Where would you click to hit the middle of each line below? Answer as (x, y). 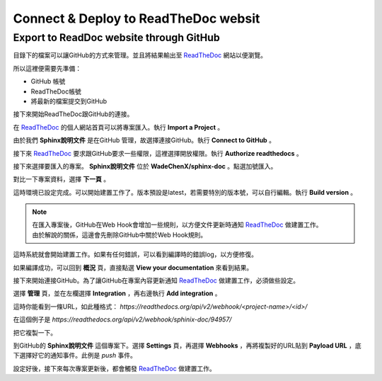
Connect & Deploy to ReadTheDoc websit (137, 18)
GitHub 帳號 (48, 81)
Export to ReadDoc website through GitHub (117, 38)
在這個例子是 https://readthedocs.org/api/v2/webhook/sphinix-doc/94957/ (122, 319)
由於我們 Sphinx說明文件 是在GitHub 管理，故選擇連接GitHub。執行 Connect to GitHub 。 (144, 140)
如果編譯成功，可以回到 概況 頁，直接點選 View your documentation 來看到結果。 (133, 267)
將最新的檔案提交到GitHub (69, 101)
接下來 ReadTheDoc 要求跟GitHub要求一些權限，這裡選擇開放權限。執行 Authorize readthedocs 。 (158, 153)
